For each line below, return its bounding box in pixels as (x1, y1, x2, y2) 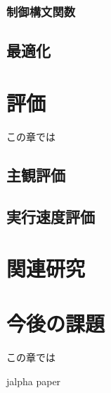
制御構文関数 (6, 2, 76, 20)
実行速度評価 (6, 205, 95, 227)
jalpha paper (6, 374, 61, 388)
